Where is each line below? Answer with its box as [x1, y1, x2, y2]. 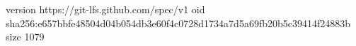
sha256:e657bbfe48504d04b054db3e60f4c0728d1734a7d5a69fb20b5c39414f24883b [6, 15, 351, 30]
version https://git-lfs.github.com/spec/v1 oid [6, 2, 205, 16]
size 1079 [6, 29, 45, 44]
